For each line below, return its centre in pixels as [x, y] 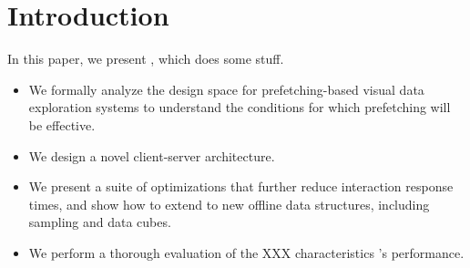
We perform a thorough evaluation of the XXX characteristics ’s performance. [246, 252]
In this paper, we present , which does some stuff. [146, 59]
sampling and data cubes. [100, 222]
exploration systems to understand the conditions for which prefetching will [240, 107]
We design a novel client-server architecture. [152, 155]
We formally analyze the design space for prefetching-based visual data [226, 89]
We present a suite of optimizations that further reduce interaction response [241, 186]
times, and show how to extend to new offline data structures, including [229, 204]
